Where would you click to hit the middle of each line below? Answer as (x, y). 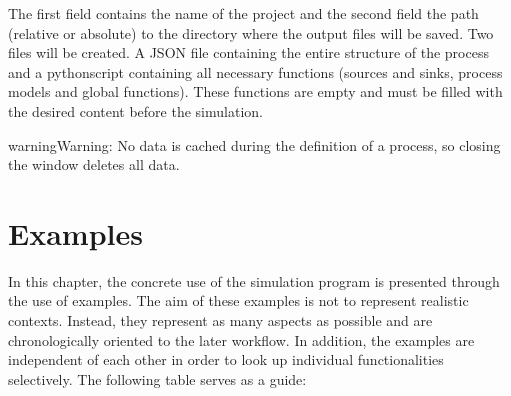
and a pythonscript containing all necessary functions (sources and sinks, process (255, 71)
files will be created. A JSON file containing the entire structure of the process (248, 52)
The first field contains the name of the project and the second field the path (243, 13)
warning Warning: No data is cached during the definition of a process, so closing (254, 144)
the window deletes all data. (94, 164)
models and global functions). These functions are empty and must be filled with (255, 91)
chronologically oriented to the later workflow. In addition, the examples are (241, 339)
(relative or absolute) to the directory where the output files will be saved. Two (251, 32)
